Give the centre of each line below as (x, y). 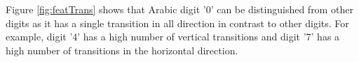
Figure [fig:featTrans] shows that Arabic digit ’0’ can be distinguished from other (179, 9)
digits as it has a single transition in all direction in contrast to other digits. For (177, 23)
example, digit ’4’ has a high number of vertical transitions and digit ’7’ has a (173, 37)
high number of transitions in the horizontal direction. (122, 50)
